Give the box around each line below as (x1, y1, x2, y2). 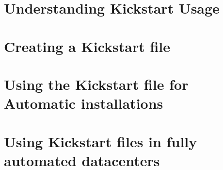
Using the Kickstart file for (4, 74, 189, 94)
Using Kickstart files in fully (4, 131, 197, 151)
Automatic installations (4, 93, 163, 113)
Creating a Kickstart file (4, 36, 171, 56)
